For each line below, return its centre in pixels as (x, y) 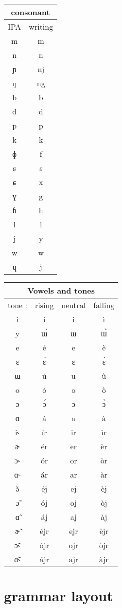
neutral (74, 305)
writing (41, 27)
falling (104, 305)
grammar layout (59, 596)
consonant (30, 12)
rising (44, 305)
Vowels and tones (61, 290)
